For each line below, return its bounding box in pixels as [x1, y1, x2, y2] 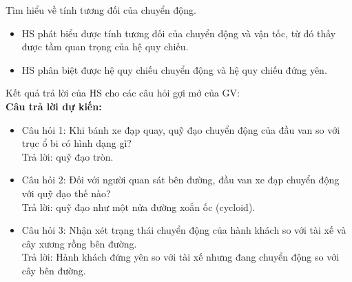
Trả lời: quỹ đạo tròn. [21, 149, 114, 163]
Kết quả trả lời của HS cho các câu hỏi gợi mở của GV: [6, 85, 240, 100]
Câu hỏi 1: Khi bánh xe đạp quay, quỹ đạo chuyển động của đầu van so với [21, 122, 340, 137]
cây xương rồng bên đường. [21, 236, 137, 250]
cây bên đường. [21, 263, 86, 277]
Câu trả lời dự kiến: [6, 99, 102, 113]
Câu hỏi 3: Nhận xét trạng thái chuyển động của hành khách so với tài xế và [21, 223, 346, 237]
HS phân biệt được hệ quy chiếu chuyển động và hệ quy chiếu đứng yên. [21, 62, 327, 77]
